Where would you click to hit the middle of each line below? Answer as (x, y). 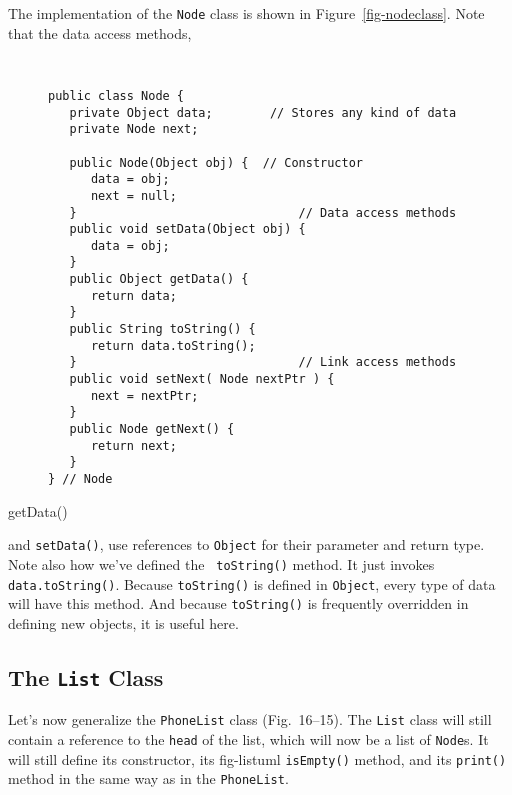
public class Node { (116, 95)
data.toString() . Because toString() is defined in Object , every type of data (252, 583)
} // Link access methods (263, 362)
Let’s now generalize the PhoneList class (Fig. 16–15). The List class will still (250, 719)
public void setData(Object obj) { (187, 229)
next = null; (133, 195)
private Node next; (134, 129)
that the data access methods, (100, 32)
